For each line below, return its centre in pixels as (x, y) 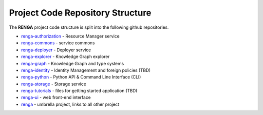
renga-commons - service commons (58, 43)
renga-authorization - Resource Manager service (70, 36)
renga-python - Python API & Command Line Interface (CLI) (81, 77)
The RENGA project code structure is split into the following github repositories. (89, 27)
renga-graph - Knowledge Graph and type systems (73, 63)
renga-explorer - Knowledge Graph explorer (65, 57)
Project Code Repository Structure (80, 13)
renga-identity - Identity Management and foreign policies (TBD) (86, 70)
